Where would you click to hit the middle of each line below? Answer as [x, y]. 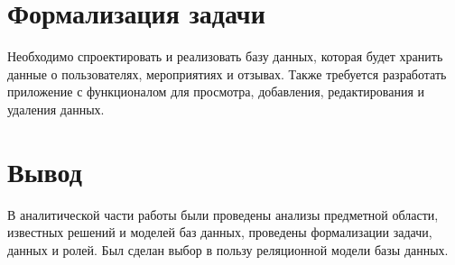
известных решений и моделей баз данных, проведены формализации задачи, [220, 232]
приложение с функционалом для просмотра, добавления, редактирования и [216, 91]
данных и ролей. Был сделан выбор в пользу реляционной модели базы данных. [228, 249]
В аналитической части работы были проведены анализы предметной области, [223, 214]
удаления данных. [56, 109]
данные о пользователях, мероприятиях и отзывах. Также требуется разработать [227, 73]
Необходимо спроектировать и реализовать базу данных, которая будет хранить [225, 56]
